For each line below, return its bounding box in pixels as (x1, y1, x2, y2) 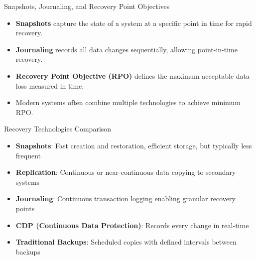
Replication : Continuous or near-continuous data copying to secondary (15, 167, 236, 177)
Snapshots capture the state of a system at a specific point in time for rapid (15, 17, 252, 28)
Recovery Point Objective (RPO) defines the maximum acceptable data (15, 70, 250, 81)
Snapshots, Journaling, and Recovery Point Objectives (4, 1, 170, 11)
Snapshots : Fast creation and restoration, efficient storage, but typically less (15, 140, 252, 150)
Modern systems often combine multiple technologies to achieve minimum (15, 97, 241, 108)
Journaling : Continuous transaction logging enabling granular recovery (15, 193, 236, 204)
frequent (15, 150, 41, 160)
